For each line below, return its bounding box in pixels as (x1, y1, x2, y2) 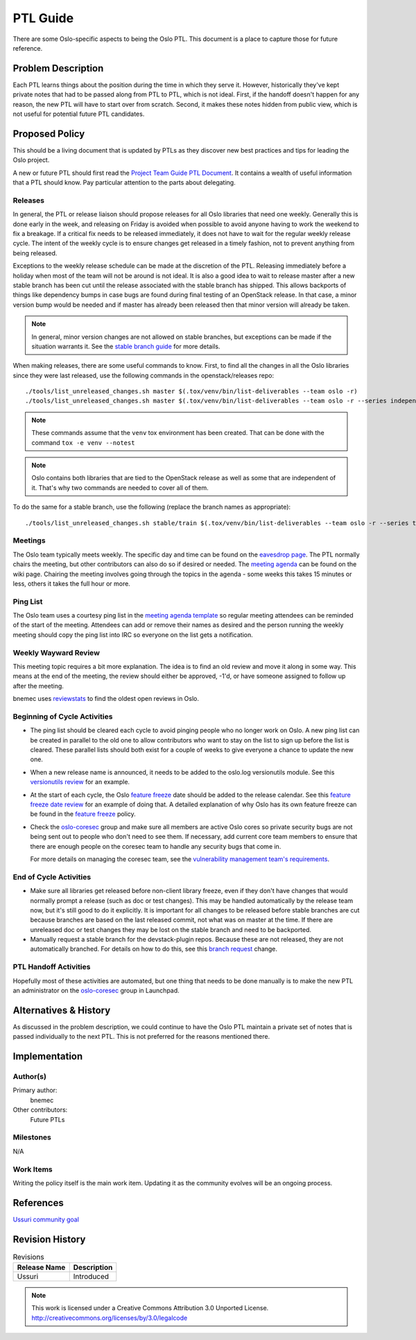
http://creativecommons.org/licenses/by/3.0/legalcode (31, 1314, 188, 1322)
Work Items (12, 1164, 53, 1174)
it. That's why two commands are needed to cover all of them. (31, 483, 209, 492)
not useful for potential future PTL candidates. (12, 110, 145, 118)
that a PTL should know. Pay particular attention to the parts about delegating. (12, 178, 236, 187)
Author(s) (12, 1072, 46, 1082)
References (12, 1197, 64, 1209)
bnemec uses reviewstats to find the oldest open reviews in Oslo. (12, 695, 200, 703)
